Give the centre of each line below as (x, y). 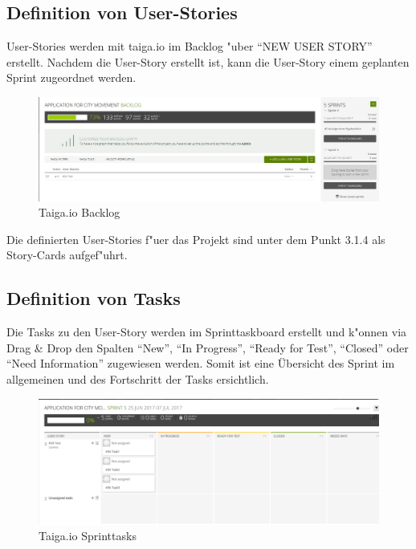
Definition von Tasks (94, 298)
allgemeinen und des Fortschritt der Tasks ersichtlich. (138, 378)
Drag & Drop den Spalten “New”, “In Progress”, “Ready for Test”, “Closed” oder (208, 347)
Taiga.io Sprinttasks (88, 536)
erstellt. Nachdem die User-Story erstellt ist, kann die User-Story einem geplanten (208, 61)
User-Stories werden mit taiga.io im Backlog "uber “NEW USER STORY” (190, 46)
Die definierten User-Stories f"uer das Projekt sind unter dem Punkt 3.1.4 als (196, 239)
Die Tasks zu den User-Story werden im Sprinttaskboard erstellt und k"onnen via (207, 332)
